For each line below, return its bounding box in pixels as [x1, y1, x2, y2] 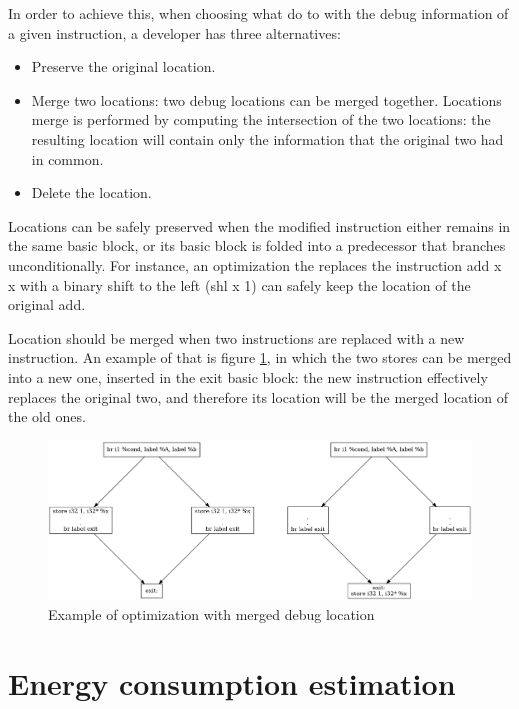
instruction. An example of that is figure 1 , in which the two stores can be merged [8, 347, 512, 368]
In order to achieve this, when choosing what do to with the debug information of [8, 3, 509, 23]
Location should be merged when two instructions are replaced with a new [8, 327, 465, 348]
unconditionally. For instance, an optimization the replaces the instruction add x [8, 254, 502, 275]
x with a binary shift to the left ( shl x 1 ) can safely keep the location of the [8, 274, 471, 295]
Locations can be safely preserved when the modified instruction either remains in [8, 215, 511, 236]
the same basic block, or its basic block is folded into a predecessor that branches [8, 235, 506, 256]
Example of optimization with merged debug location [48, 603, 375, 624]
